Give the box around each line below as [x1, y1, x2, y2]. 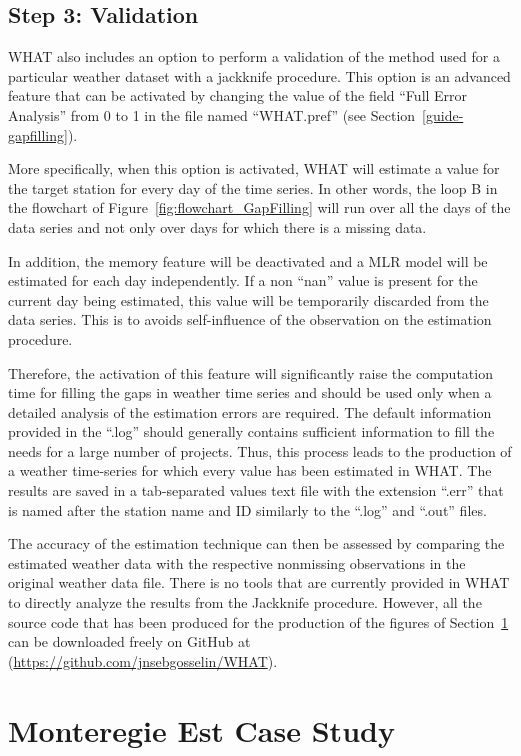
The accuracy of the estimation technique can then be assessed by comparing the [8, 533, 505, 554]
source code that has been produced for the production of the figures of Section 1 [8, 611, 509, 632]
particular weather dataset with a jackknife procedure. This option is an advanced [8, 65, 511, 86]
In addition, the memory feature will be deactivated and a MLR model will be [8, 250, 488, 271]
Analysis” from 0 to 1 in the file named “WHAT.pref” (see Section [8, 104, 416, 125]
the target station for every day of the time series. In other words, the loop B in [8, 177, 498, 198]
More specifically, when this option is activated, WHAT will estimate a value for [8, 158, 500, 179]
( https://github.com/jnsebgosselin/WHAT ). [8, 650, 278, 671]
